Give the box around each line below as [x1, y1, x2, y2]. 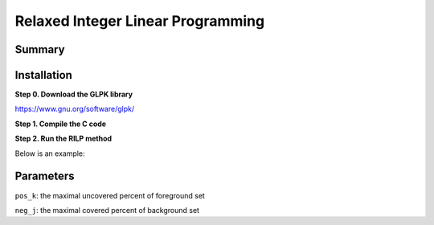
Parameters [14, 170, 75, 183]
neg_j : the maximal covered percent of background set [14, 205, 200, 215]
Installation [14, 68, 72, 82]
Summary [14, 43, 65, 56]
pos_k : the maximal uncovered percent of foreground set [14, 190, 205, 200]
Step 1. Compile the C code [14, 119, 107, 129]
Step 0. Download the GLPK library [14, 89, 133, 100]
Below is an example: [14, 149, 85, 158]
